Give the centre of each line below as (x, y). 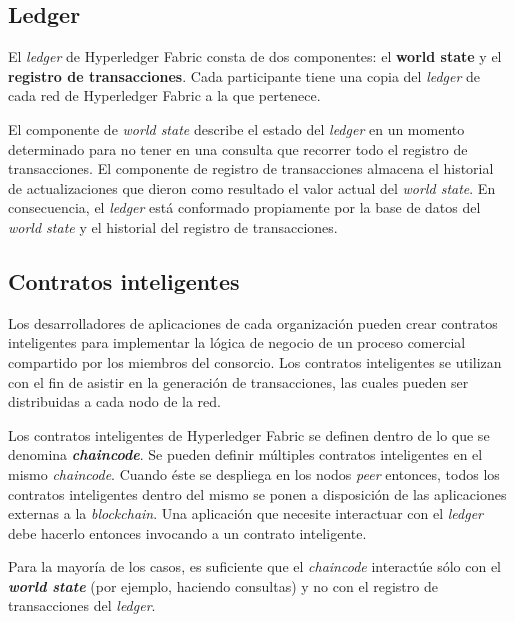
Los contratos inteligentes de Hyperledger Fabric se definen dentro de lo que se (249, 434)
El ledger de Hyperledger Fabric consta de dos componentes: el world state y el (255, 56)
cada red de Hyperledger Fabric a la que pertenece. (164, 95)
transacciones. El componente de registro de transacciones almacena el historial (251, 168)
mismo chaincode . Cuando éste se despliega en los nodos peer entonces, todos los (254, 473)
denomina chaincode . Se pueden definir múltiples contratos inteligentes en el (245, 454)
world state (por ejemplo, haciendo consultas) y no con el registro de (223, 585)
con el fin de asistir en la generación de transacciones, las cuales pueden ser (238, 381)
